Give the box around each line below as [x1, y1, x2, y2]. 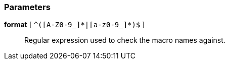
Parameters [4, 2, 51, 12]
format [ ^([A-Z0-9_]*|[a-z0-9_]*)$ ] [4, 20, 145, 29]
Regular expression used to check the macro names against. [24, 36, 225, 45]
